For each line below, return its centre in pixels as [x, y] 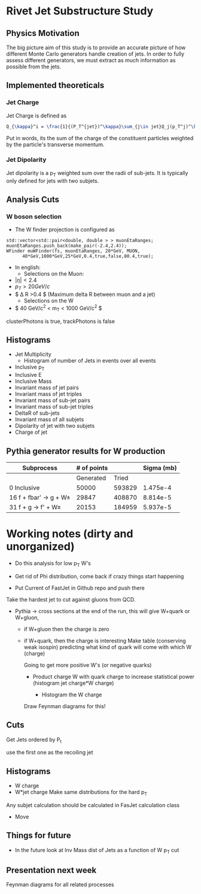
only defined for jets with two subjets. [53, 180]
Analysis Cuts [33, 200]
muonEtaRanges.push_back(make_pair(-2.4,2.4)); [67, 246]
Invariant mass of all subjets [49, 419]
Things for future [39, 836]
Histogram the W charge [72, 694]
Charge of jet [31, 432]
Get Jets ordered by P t [34, 740]
